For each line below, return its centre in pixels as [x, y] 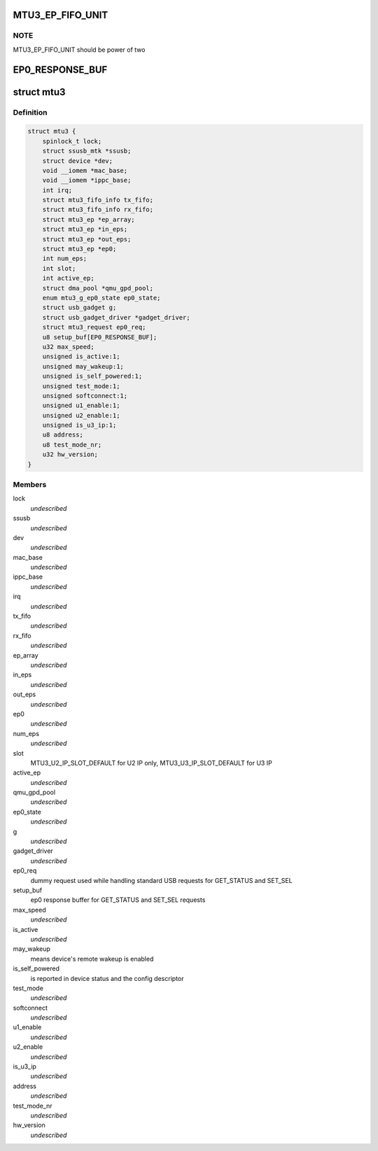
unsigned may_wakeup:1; [83, 366]
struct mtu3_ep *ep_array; [89, 219]
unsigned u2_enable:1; [81, 415]
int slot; [59, 268]
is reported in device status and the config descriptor [107, 978]
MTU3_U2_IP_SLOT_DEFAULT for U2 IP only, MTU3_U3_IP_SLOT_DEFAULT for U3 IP [151, 763]
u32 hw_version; [70, 454]
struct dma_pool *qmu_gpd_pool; [98, 288]
